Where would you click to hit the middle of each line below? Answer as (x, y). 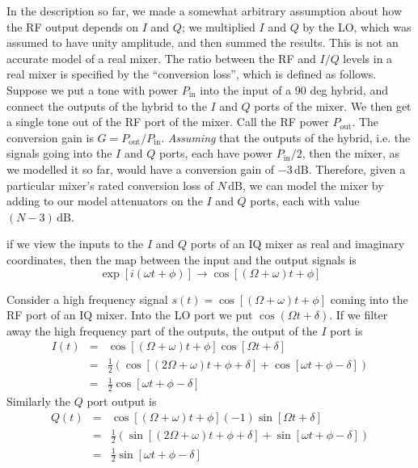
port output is (122, 401)
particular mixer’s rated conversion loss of (110, 185)
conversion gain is (50, 137)
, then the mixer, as (350, 153)
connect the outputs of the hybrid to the (107, 105)
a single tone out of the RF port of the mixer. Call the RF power (168, 122)
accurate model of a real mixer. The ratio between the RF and (161, 58)
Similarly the (39, 401)
